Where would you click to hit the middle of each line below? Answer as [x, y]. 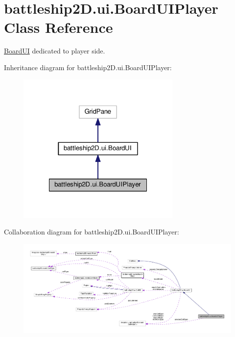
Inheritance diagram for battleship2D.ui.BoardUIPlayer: [88, 67]
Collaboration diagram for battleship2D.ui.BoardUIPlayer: [92, 231]
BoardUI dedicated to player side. [55, 51]
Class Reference [59, 27]
